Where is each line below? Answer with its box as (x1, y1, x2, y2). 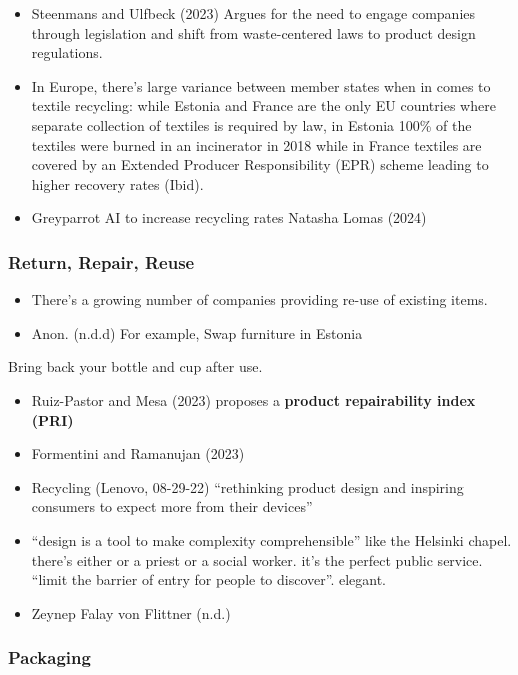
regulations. (31, 42, 103, 63)
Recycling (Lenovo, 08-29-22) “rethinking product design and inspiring (31, 476, 464, 497)
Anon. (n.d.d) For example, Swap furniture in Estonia (31, 322, 363, 343)
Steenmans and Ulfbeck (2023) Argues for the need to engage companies (31, 3, 476, 23)
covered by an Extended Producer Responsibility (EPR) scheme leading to (31, 154, 489, 175)
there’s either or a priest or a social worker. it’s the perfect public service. (31, 549, 483, 570)
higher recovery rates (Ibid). (31, 173, 204, 194)
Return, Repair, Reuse (8, 249, 195, 274)
